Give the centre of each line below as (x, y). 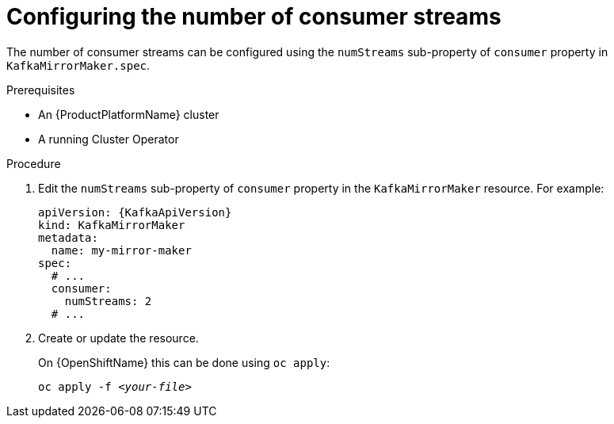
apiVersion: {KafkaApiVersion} (135, 212)
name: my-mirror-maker (121, 250)
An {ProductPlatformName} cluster (129, 114)
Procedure (34, 163)
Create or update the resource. (118, 338)
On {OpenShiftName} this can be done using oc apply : (184, 362)
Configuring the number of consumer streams (254, 17)
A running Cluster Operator (109, 139)
